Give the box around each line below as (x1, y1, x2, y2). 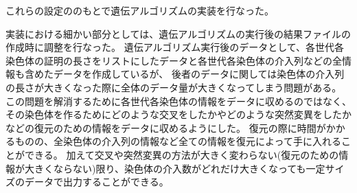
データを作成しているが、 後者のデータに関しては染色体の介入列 (53, 67, 345, 81)
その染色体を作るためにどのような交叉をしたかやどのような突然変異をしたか (5, 107, 352, 122)
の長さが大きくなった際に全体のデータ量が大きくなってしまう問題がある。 (5, 80, 342, 94)
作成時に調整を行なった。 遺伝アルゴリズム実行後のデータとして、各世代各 (5, 40, 345, 54)
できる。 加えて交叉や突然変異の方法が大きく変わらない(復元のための (24, 147, 339, 161)
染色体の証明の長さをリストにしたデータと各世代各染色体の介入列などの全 (5, 53, 342, 67)
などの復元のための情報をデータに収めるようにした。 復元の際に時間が (5, 120, 326, 135)
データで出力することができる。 (24, 174, 169, 189)
